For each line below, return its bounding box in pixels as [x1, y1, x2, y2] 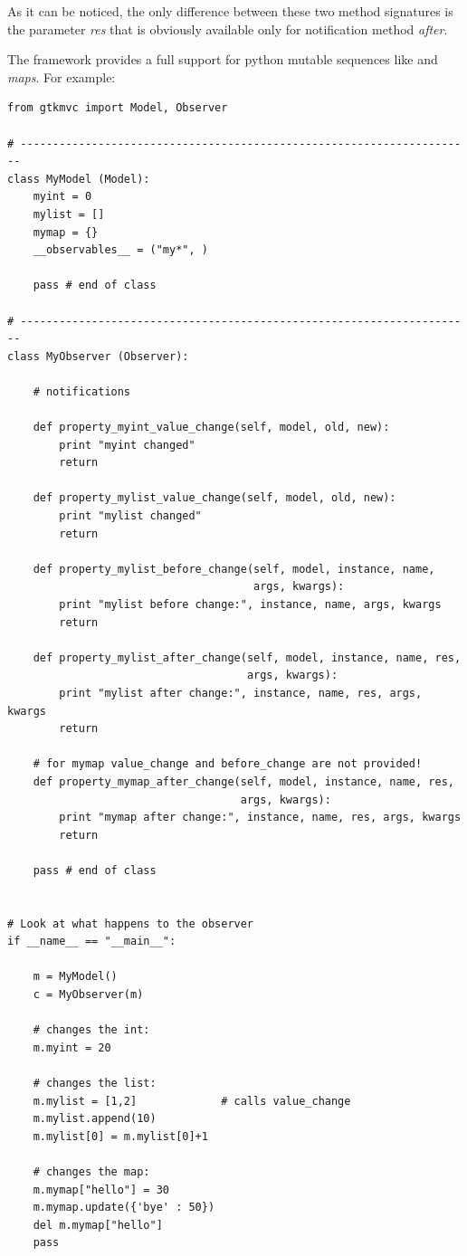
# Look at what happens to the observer [7, 917, 254, 930]
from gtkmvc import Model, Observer [7, 101, 228, 115]
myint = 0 [33, 190, 92, 204]
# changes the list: [33, 1077, 157, 1090]
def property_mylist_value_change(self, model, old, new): [33, 491, 396, 505]
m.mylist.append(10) [33, 1112, 157, 1126]
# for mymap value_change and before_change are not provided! [33, 757, 423, 771]
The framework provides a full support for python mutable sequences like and [7, 50, 438, 69]
